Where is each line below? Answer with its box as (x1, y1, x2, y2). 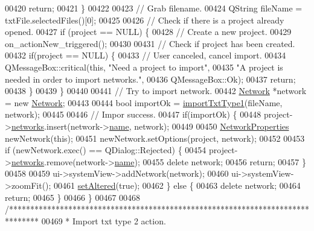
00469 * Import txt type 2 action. (41, 214, 166, 227)
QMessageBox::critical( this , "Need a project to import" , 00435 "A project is (5, 60, 283, 73)
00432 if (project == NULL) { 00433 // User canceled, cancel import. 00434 (5, 49, 286, 62)
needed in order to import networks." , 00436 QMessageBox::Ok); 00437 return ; (5, 72, 296, 85)
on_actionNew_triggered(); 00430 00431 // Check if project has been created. (5, 37, 295, 49)
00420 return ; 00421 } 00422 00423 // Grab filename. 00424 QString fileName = (5, 2, 303, 14)
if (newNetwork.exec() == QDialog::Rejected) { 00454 (5, 144, 207, 156)
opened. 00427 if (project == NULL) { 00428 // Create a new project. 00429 (5, 25, 292, 38)
